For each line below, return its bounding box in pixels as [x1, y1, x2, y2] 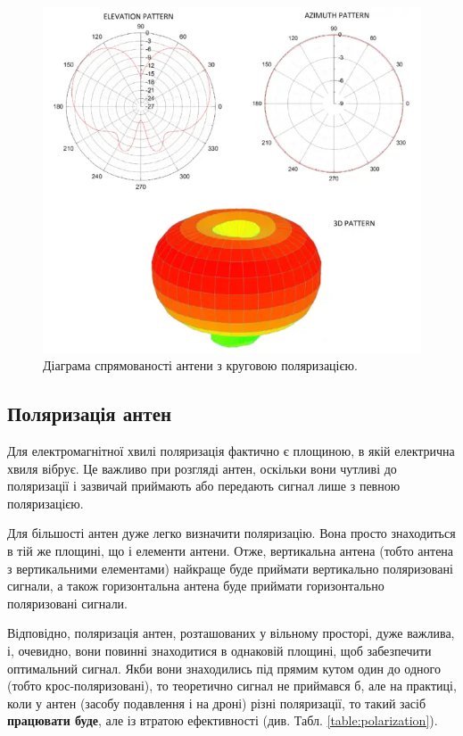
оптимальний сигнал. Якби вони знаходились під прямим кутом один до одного [7, 658, 441, 677]
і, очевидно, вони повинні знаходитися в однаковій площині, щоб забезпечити [7, 641, 432, 659]
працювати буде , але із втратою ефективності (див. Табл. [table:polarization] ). [7, 711, 438, 730]
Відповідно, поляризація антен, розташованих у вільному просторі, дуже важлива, [7, 624, 455, 642]
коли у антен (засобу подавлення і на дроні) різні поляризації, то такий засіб [7, 693, 426, 712]
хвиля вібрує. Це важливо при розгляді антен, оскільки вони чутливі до [7, 459, 397, 477]
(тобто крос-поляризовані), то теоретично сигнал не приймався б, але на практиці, [7, 676, 457, 695]
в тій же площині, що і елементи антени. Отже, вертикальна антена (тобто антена [7, 541, 454, 559]
